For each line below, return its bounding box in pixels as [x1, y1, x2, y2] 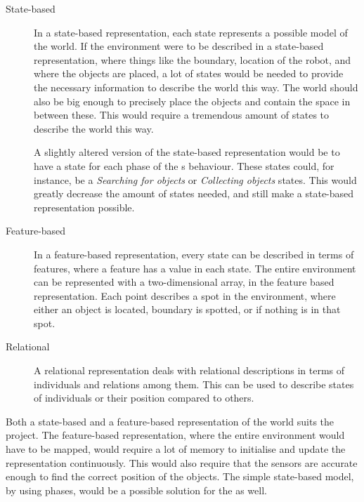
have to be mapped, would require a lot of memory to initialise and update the [6, 442, 346, 456]
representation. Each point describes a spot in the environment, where [34, 288, 336, 303]
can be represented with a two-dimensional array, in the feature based [34, 275, 334, 289]
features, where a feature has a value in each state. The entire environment [34, 260, 356, 275]
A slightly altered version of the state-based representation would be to [34, 145, 340, 159]
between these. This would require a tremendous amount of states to [34, 107, 330, 122]
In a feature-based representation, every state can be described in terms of [34, 246, 354, 261]
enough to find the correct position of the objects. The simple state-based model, [6, 469, 354, 484]
